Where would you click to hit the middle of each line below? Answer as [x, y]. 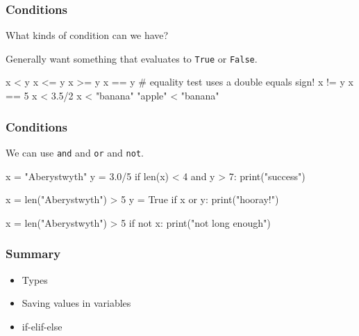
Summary [33, 254]
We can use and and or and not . [75, 152]
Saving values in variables [76, 303]
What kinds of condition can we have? [87, 35]
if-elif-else [42, 326]
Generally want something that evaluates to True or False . [132, 58]
